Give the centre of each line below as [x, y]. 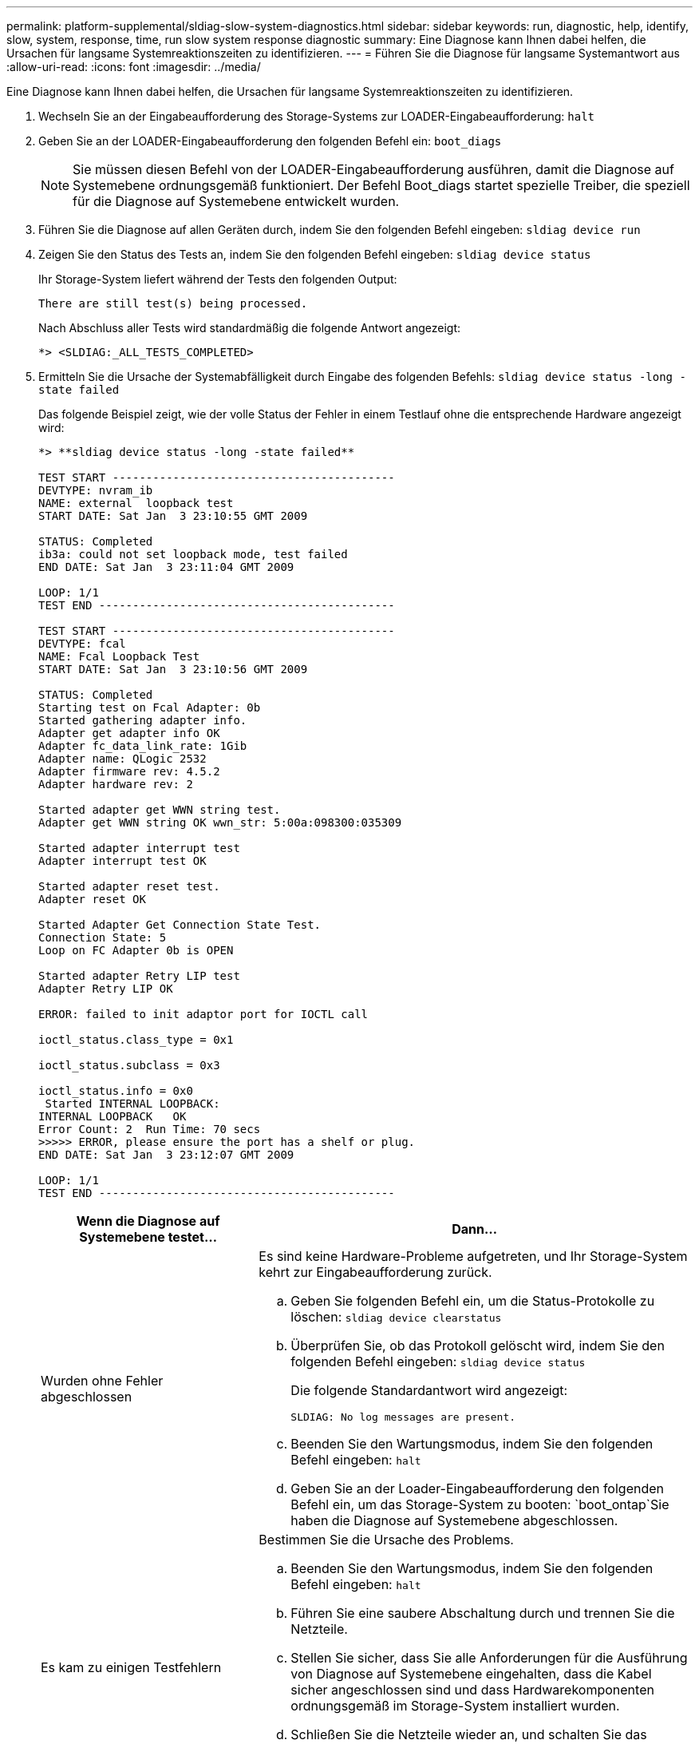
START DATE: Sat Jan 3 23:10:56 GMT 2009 [173, 669]
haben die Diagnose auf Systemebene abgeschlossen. [454, 1520]
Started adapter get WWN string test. [160, 810]
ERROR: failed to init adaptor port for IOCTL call [203, 1014]
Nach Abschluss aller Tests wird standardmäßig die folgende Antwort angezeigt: [250, 328]
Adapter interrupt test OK [122, 861]
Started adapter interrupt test [139, 848]
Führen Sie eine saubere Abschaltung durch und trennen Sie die [483, 1613]
